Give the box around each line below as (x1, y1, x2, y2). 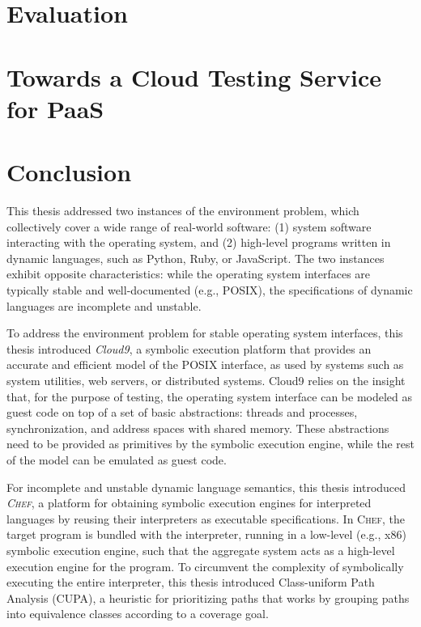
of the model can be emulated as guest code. (6, 451, 227, 468)
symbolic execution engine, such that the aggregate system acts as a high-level (6, 541, 395, 558)
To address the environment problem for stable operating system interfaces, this (6, 324, 403, 341)
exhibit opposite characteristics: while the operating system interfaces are (6, 265, 371, 282)
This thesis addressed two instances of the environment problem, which (6, 202, 359, 219)
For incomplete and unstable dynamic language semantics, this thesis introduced (6, 478, 406, 495)
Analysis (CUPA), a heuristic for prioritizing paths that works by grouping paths (6, 589, 410, 606)
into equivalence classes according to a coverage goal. (6, 605, 269, 622)
